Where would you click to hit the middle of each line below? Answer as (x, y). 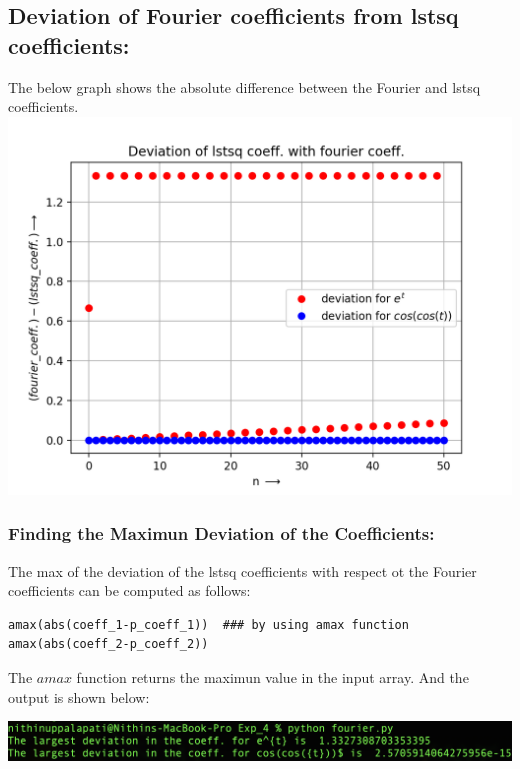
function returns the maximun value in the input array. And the (272, 676)
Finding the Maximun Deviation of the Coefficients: (221, 533)
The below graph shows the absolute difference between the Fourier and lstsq (244, 86)
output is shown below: (79, 696)
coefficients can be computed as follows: (129, 590)
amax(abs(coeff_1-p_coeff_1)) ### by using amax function (208, 624)
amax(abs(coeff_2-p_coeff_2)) (108, 644)
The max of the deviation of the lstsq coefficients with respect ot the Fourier (242, 570)
